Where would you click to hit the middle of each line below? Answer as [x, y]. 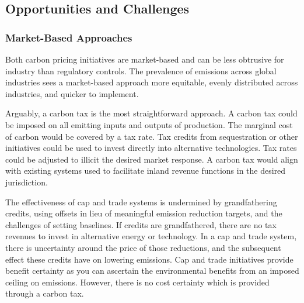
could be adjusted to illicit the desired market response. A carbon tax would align [152, 159]
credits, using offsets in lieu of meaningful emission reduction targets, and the [144, 213]
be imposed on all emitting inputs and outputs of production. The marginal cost [149, 124]
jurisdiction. [27, 182]
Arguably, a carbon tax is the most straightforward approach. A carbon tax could [151, 113]
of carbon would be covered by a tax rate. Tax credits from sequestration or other [152, 136]
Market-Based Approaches [69, 37]
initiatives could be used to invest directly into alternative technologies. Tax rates [151, 148]
